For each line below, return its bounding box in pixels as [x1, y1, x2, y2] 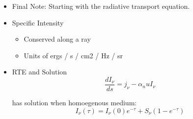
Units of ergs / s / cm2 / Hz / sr [24, 50, 123, 60]
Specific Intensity [12, 17, 64, 27]
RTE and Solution [12, 67, 67, 77]
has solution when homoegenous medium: [12, 97, 137, 108]
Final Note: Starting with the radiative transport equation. [12, 1, 190, 11]
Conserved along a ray [24, 34, 91, 44]
